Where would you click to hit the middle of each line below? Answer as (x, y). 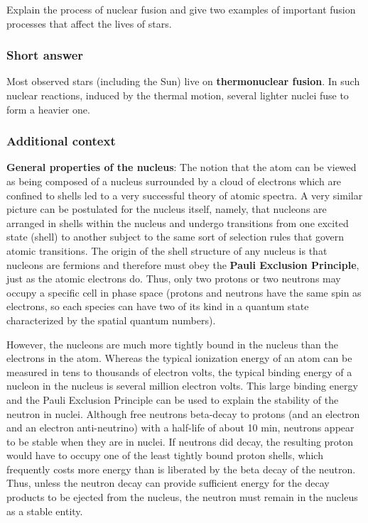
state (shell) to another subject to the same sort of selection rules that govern (175, 237)
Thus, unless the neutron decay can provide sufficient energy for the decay (168, 483)
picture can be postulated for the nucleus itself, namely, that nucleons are (167, 209)
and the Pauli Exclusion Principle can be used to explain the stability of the (173, 399)
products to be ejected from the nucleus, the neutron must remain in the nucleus (182, 497)
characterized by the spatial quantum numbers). (111, 320)
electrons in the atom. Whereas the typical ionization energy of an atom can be (179, 358)
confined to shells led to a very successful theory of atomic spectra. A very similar (185, 195)
